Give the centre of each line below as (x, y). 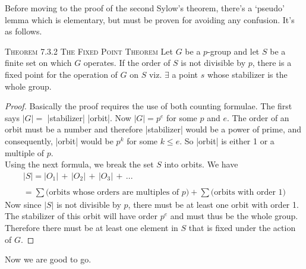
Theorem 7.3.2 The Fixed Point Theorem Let (89, 51)
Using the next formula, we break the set (79, 164)
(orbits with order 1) (248, 192)
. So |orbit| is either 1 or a (227, 140)
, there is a (272, 63)
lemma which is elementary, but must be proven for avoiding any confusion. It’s (150, 19)
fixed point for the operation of (61, 74)
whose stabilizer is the (247, 74)
